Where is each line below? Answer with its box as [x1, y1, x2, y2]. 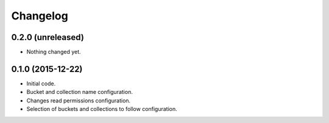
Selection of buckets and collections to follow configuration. [26, 105, 178, 113]
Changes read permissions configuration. [26, 97, 131, 104]
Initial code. [26, 79, 56, 87]
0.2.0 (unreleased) [11, 32, 85, 42]
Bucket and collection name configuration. [26, 88, 133, 96]
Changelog [11, 9, 68, 22]
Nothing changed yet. [26, 48, 82, 56]
